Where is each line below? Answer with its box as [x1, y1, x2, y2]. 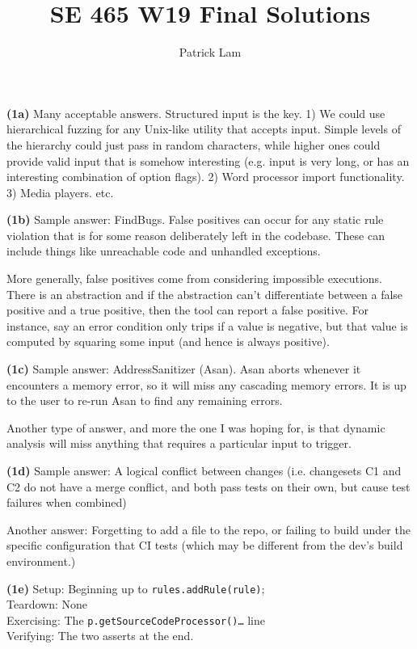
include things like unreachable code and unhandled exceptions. [6, 242, 321, 259]
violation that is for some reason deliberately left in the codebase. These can [6, 226, 385, 243]
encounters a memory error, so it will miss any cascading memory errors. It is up [6, 376, 406, 393]
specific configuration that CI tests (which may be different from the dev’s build [6, 537, 403, 554]
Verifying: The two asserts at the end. [6, 627, 194, 644]
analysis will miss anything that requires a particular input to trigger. [6, 435, 352, 452]
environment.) [6, 552, 76, 569]
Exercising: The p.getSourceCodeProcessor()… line [6, 611, 266, 628]
